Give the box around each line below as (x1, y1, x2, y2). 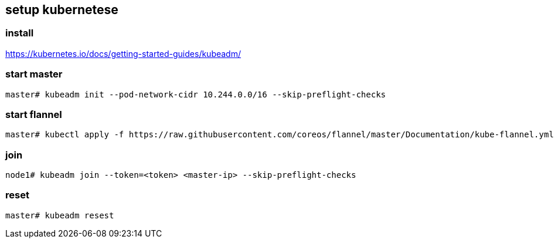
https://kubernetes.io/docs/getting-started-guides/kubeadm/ (5, 48, 242, 59)
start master (5, 68, 63, 80)
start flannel (5, 108, 62, 120)
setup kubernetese (5, 2, 118, 17)
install (5, 27, 34, 39)
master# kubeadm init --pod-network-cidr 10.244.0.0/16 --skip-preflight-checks (5, 89, 386, 99)
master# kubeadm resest (5, 210, 114, 220)
